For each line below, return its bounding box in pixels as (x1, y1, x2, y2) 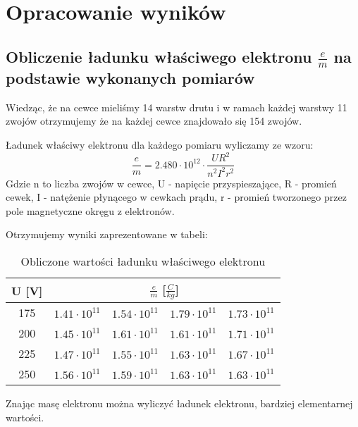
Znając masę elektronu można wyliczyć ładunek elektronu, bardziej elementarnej (6, 396, 353, 411)
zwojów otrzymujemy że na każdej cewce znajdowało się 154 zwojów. (6, 113, 302, 128)
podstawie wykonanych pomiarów (6, 67, 255, 88)
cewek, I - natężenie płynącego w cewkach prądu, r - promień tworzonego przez (6, 190, 347, 204)
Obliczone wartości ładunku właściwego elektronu (20, 252, 266, 269)
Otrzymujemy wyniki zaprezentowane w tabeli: (6, 227, 208, 242)
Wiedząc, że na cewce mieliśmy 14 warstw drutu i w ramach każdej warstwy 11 (6, 99, 347, 114)
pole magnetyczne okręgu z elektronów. (6, 203, 175, 218)
